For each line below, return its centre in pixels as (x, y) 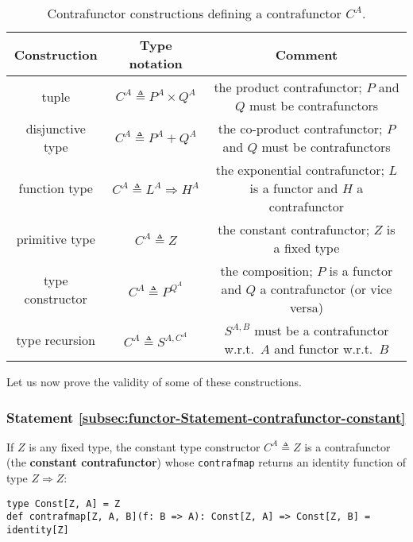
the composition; (266, 271)
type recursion (56, 339)
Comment (307, 54)
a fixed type (307, 248)
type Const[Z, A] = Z (64, 503)
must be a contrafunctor (322, 330)
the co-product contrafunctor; (300, 128)
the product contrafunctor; (288, 87)
